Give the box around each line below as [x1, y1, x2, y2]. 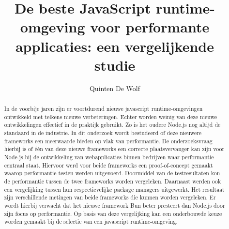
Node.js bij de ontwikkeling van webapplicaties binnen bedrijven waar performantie [4, 153, 214, 161]
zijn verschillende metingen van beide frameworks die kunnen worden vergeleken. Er [4, 193, 216, 201]
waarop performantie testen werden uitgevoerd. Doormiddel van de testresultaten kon [4, 169, 220, 177]
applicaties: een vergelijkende [15, 36, 214, 56]
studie [94, 55, 136, 75]
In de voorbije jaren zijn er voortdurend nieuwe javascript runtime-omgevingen [4, 105, 203, 113]
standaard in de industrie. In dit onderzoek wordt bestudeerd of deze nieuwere [4, 129, 202, 137]
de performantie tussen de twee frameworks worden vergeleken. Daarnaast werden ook [4, 177, 221, 185]
